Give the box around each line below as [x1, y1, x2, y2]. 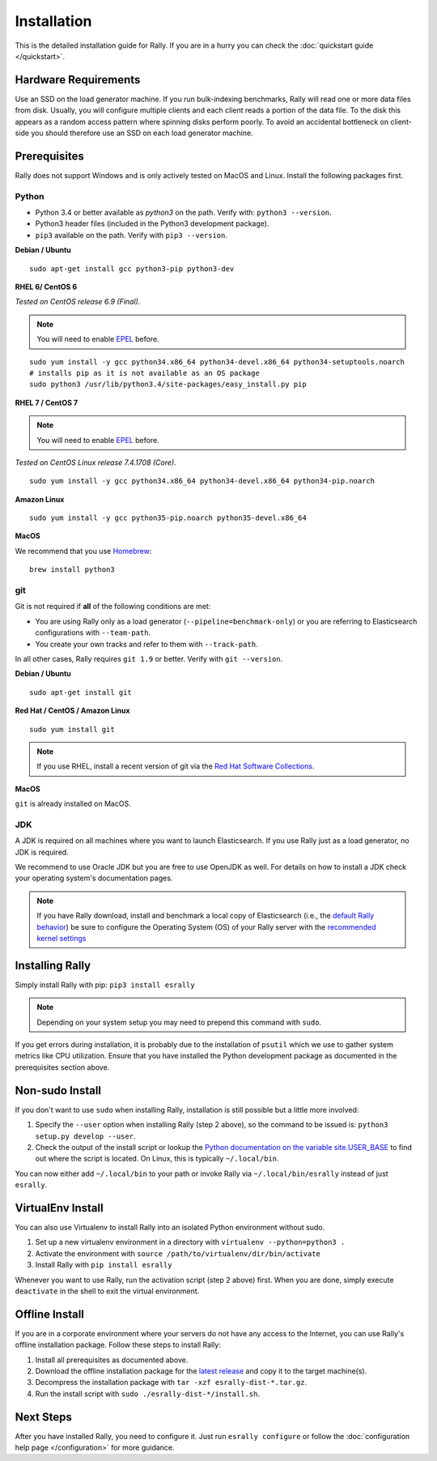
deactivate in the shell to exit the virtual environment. [15, 1286, 200, 1296]
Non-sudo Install [15, 1084, 101, 1097]
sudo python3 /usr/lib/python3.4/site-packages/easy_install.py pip [29, 380, 307, 389]
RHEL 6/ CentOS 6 [15, 282, 78, 292]
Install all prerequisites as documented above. [35, 1355, 189, 1365]
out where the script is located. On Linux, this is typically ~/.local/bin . [35, 1154, 279, 1164]
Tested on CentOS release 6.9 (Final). [15, 296, 141, 307]
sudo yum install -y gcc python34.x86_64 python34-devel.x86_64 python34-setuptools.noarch [29, 357, 405, 366]
